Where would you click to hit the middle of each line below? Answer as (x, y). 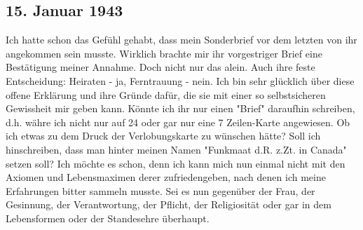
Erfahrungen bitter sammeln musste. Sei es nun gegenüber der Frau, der (160, 190)
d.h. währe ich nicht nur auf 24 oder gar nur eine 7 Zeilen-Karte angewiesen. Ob (178, 122)
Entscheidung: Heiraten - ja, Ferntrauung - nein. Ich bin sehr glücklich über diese (180, 80)
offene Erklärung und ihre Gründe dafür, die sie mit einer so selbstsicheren (166, 94)
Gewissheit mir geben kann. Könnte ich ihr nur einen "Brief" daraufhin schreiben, (180, 108)
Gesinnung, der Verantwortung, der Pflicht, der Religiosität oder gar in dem (169, 204)
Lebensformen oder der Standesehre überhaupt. (108, 218)
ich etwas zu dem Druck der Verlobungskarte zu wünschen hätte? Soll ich (163, 136)
